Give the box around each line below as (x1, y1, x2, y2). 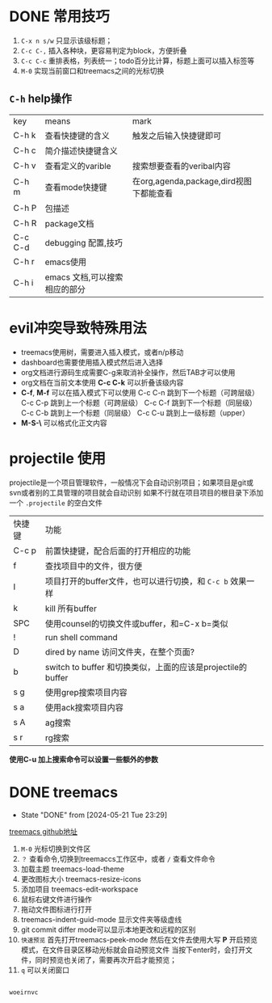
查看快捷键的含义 (44, 130, 110, 141)
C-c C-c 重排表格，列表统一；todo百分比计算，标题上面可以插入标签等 (20, 56, 255, 65)
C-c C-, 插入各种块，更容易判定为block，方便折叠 (20, 45, 187, 55)
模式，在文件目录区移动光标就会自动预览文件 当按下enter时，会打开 (20, 945, 246, 955)
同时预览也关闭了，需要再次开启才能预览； (35, 955, 177, 964)
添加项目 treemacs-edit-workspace (20, 884, 139, 894)
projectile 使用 (9, 449, 107, 467)
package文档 (44, 217, 94, 229)
